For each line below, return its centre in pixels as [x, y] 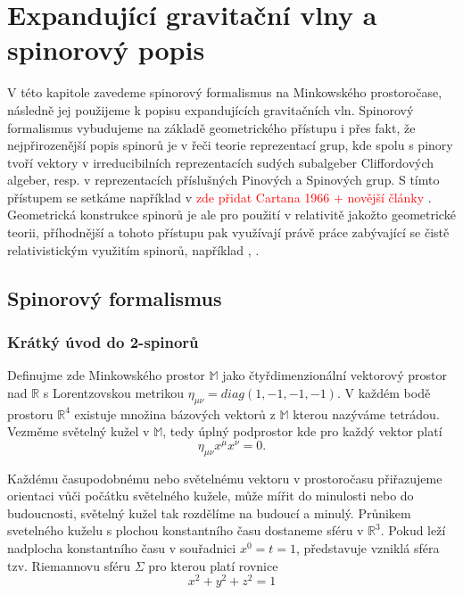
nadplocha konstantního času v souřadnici [122, 548]
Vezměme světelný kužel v [79, 431]
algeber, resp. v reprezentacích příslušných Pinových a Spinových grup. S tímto [223, 180]
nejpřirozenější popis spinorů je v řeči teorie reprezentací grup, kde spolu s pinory [230, 145]
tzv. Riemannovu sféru [69, 565]
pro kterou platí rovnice [213, 565]
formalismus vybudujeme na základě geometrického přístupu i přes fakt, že [211, 127]
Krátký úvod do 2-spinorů [103, 341]
